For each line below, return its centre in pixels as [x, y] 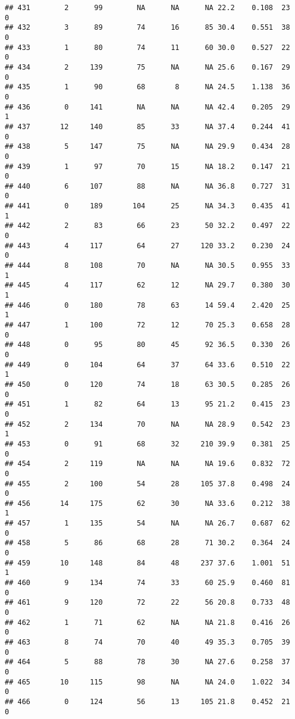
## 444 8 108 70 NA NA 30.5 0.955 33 [147, 266]
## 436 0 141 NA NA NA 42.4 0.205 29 [147, 107]
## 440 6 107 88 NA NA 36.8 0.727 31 [147, 186]
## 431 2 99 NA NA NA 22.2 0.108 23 [147, 8]
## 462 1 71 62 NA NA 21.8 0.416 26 [147, 622]
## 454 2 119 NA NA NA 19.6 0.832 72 [147, 464]
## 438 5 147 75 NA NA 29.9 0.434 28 [147, 147]
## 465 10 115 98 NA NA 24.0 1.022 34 [147, 682]
